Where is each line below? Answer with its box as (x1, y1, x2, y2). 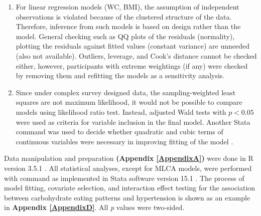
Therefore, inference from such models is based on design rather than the (16, 21, 241, 32)
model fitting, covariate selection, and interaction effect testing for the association (4, 182, 255, 193)
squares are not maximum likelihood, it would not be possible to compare (16, 97, 242, 107)
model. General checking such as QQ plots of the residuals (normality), (16, 31, 235, 41)
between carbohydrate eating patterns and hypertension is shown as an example (4, 192, 250, 202)
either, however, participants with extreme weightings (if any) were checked (16, 60, 248, 71)
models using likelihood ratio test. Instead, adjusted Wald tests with (16, 106, 226, 117)
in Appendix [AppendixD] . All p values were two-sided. (4, 202, 185, 212)
